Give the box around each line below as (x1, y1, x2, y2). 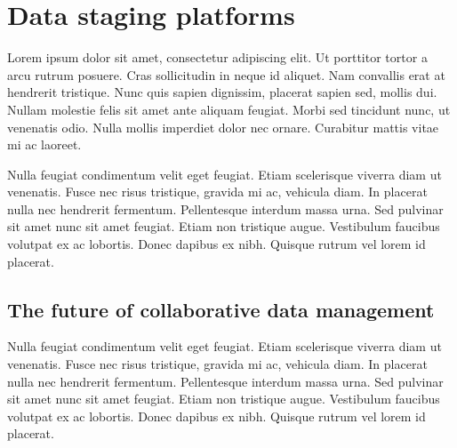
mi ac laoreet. (7, 135, 82, 154)
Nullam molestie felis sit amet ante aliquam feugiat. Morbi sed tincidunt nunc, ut (7, 100, 451, 118)
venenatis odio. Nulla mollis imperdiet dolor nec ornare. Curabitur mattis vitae (7, 117, 439, 136)
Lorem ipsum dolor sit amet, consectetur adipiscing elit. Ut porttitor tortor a (7, 48, 428, 67)
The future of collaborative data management (7, 295, 435, 323)
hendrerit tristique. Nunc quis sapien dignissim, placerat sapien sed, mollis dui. (7, 83, 437, 101)
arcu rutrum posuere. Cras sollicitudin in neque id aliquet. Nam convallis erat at (7, 65, 445, 84)
